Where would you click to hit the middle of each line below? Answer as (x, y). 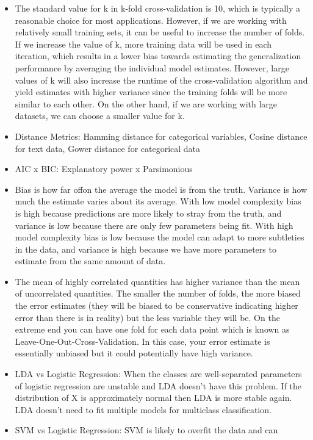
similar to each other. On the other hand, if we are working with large (146, 103)
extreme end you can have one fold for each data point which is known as (152, 329)
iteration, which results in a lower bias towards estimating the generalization (158, 56)
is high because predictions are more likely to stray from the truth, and (148, 213)
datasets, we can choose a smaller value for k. (100, 116)
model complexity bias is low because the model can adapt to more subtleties (160, 237)
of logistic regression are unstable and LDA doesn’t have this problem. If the (158, 385)
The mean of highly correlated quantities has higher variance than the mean (157, 281)
